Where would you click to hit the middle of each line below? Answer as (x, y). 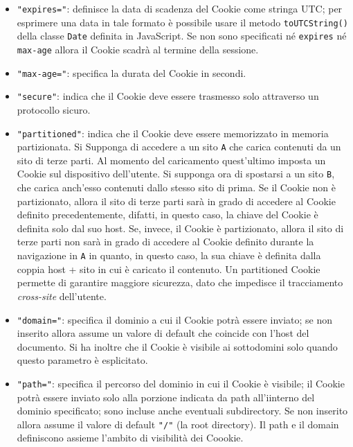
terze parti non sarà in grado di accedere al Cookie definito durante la (165, 242)
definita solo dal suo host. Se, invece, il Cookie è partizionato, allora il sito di (180, 228)
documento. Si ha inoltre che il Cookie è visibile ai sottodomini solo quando (177, 346)
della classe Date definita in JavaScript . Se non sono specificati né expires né (182, 36)
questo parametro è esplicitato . (82, 360)
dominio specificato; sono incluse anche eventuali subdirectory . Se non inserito (182, 411)
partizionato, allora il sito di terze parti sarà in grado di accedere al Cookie (176, 201)
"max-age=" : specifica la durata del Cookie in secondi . (132, 72)
